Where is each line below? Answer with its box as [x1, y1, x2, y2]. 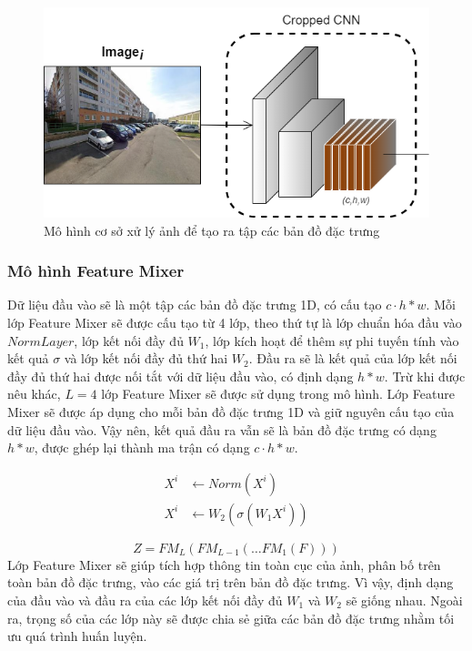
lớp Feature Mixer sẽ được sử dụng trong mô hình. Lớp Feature [101, 384, 455, 403]
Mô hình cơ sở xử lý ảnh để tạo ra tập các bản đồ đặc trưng [44, 220, 380, 239]
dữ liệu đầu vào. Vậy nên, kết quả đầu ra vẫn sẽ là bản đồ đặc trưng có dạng [7, 420, 437, 439]
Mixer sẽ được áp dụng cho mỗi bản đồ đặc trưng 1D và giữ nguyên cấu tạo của [7, 402, 455, 421]
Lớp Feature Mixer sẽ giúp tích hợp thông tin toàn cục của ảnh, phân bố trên [7, 554, 441, 574]
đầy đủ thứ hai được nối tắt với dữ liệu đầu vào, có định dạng [7, 366, 354, 385]
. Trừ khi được [384, 366, 466, 385]
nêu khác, [7, 384, 61, 403]
